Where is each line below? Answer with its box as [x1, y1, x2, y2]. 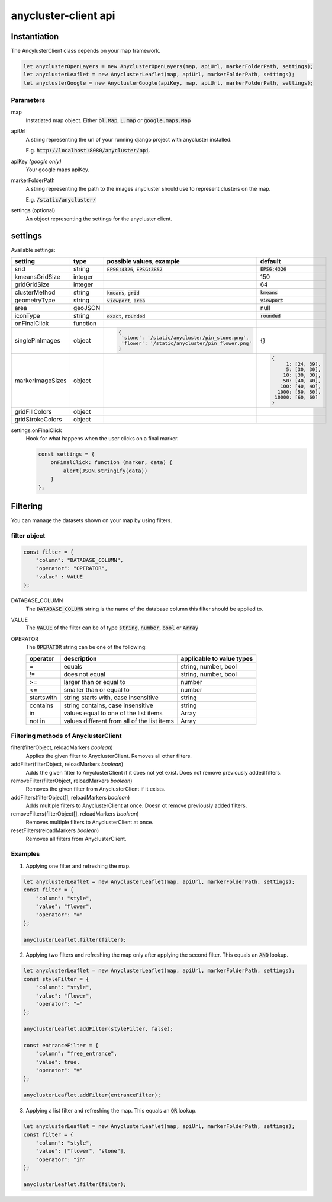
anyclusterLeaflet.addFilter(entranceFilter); [23, 1092, 161, 1099]
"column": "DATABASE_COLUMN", [36, 557, 124, 564]
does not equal [63, 670, 106, 678]
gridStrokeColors [14, 415, 62, 423]
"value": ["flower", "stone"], [36, 1147, 127, 1155]
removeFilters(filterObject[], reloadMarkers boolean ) [11, 810, 139, 817]
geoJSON [73, 304, 101, 312]
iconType [14, 312, 41, 320]
